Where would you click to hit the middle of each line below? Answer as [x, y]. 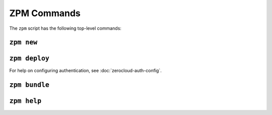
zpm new [23, 42]
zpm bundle [29, 85]
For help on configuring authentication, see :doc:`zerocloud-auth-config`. [86, 71]
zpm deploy [29, 59]
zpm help [25, 101]
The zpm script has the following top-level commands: [65, 28]
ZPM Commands [45, 13]
